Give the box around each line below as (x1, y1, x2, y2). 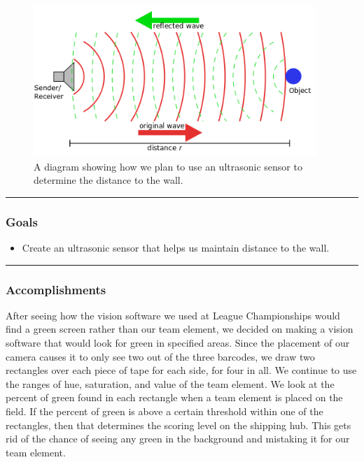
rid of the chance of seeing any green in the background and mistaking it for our (6, 431, 350, 446)
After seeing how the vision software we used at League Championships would (6, 308, 340, 322)
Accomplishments (6, 280, 106, 298)
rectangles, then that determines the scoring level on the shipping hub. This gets (6, 417, 351, 432)
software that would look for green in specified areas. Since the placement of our (6, 335, 350, 350)
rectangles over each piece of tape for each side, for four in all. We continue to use (6, 363, 357, 377)
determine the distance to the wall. (34, 173, 183, 187)
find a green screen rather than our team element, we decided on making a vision (6, 322, 353, 336)
